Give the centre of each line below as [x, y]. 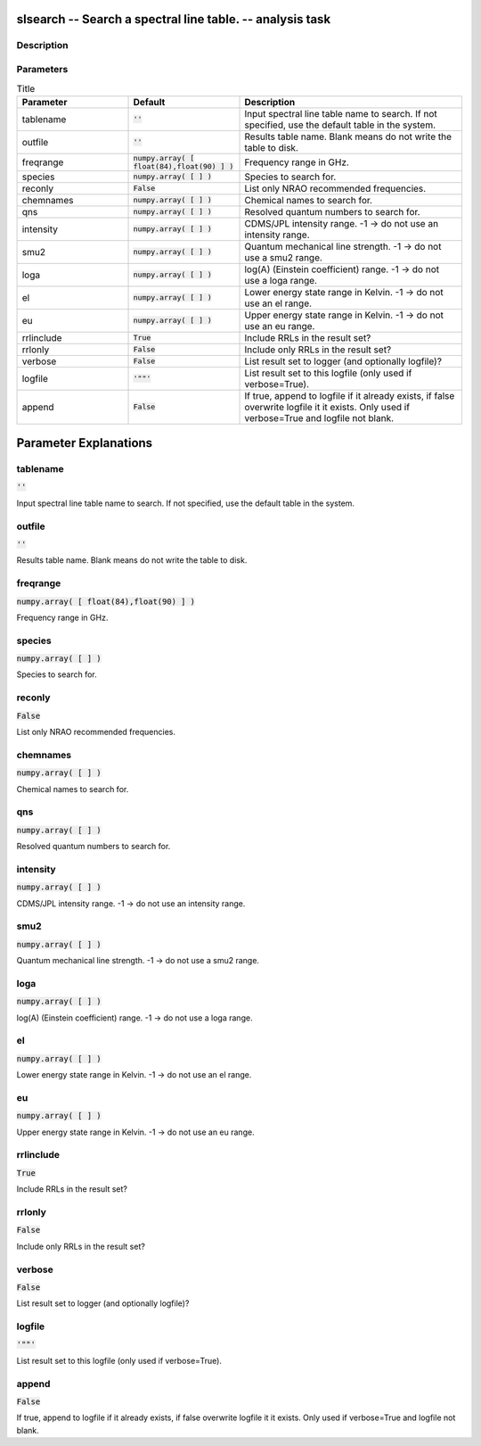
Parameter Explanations [85, 443]
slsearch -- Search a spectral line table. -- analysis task [174, 19]
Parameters [42, 69]
